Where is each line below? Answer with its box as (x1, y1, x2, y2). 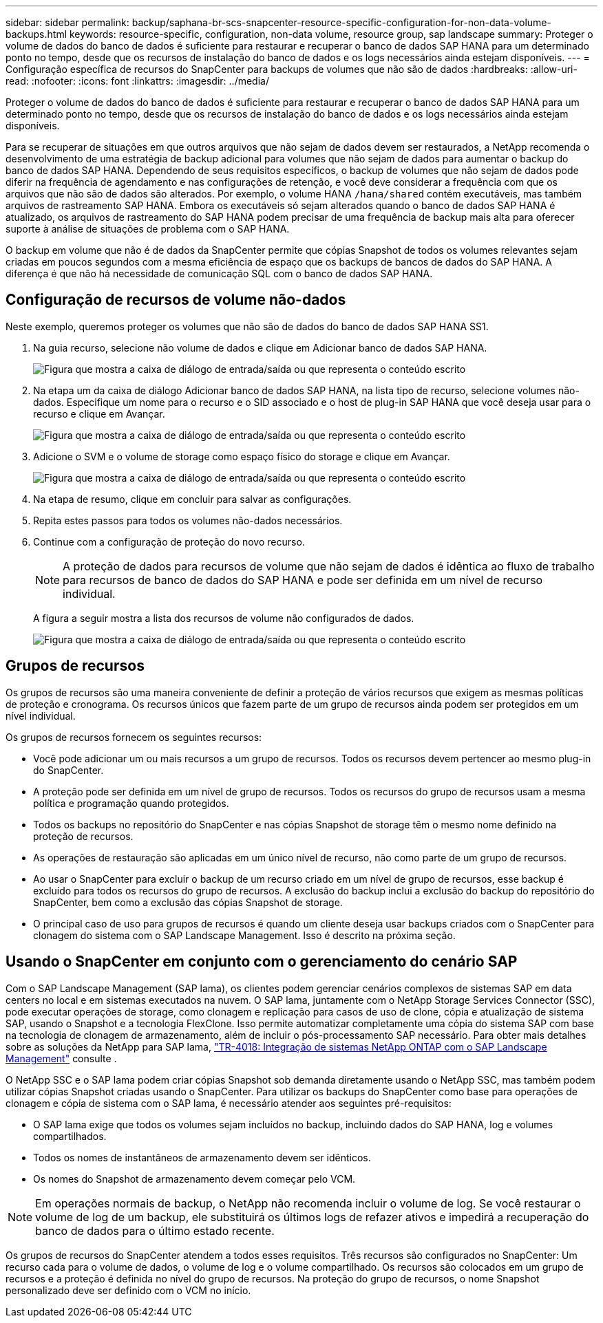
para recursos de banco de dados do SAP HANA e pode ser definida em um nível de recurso (63, 572, 543, 587)
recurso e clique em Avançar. (33, 407, 165, 420)
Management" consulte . (6, 1052, 117, 1064)
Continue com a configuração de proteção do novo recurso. (33, 535, 305, 548)
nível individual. (6, 709, 76, 722)
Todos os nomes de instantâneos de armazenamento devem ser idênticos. (33, 1151, 371, 1163)
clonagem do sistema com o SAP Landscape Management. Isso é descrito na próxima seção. (33, 929, 456, 941)
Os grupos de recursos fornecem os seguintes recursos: (6, 731, 262, 743)
